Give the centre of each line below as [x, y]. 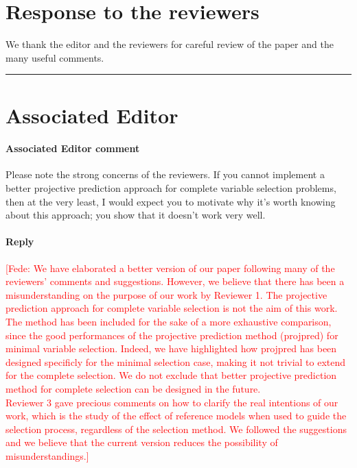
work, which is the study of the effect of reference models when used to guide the [176, 416]
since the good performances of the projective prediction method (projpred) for [172, 335]
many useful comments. [55, 57]
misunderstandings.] [47, 455]
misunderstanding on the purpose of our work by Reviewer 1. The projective [166, 294]
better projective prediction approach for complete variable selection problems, [171, 188]
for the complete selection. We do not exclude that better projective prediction [171, 375]
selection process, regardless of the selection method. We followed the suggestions [176, 429]
